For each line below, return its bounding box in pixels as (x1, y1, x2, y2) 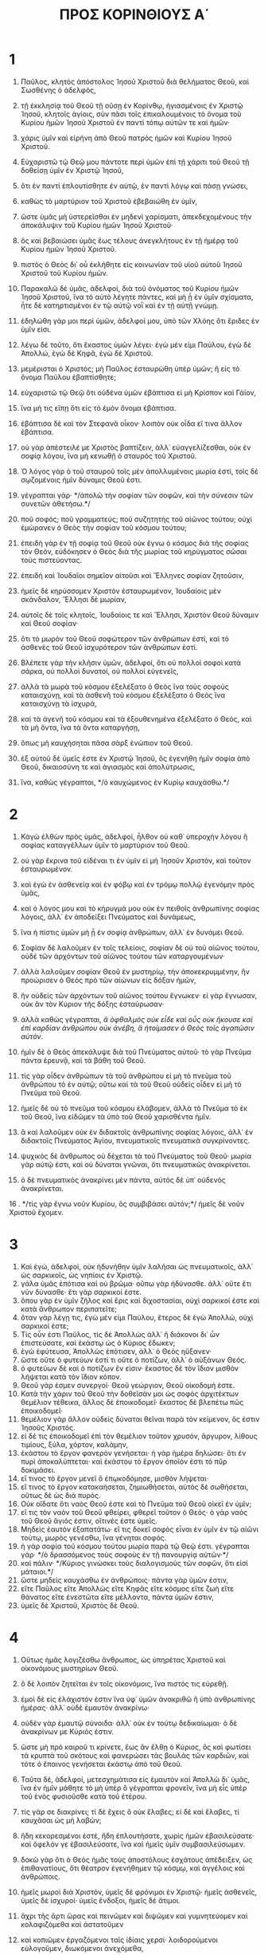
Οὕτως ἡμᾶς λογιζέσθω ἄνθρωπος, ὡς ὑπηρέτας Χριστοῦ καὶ (20, 1654, 226, 1664)
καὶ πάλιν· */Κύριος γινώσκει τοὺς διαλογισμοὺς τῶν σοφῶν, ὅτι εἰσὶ (20, 1558, 249, 1568)
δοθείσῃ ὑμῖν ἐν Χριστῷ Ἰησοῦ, (20, 165, 124, 175)
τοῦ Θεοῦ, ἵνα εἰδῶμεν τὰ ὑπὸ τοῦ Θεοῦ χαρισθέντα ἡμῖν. (20, 1111, 212, 1121)
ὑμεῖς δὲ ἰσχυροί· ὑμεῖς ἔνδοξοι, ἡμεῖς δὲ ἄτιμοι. (20, 1895, 181, 1905)
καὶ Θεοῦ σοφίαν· (20, 618, 79, 627)
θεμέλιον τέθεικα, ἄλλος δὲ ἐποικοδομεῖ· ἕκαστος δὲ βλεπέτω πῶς (20, 1397, 244, 1406)
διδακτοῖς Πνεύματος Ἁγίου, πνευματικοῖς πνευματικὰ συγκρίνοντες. (20, 1135, 251, 1145)
